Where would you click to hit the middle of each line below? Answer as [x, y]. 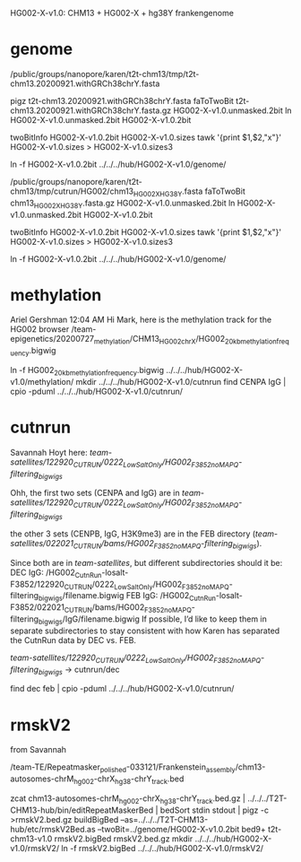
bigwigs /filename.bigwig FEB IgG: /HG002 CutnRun [127, 597]
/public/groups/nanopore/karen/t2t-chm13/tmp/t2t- [105, 74]
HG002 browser [40, 329]
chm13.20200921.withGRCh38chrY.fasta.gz [91, 110]
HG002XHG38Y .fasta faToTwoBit [189, 192]
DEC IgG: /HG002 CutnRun [56, 573]
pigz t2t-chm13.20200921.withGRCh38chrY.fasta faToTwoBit [122, 100]
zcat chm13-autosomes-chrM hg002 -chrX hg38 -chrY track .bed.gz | [128, 799]
